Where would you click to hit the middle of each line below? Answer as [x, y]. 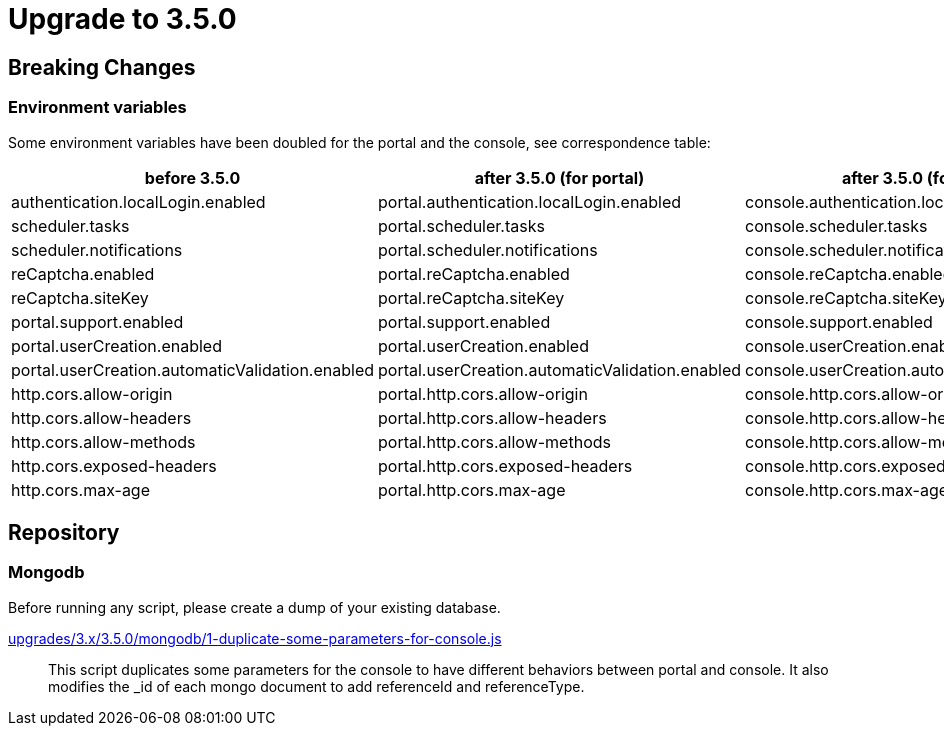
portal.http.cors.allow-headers [492, 417]
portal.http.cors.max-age [472, 489]
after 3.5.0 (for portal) [559, 177]
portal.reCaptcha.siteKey [471, 297]
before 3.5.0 [192, 177]
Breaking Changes [102, 67]
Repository [64, 532]
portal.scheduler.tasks [461, 225]
